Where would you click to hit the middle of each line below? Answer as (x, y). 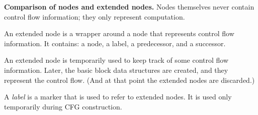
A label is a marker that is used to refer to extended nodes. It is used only (118, 97)
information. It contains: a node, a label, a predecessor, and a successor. (115, 43)
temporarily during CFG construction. (63, 106)
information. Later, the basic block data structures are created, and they (116, 70)
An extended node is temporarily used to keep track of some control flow (116, 60)
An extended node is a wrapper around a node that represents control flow (119, 33)
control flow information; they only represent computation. (95, 16)
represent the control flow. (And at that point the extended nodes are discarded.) (130, 80)
